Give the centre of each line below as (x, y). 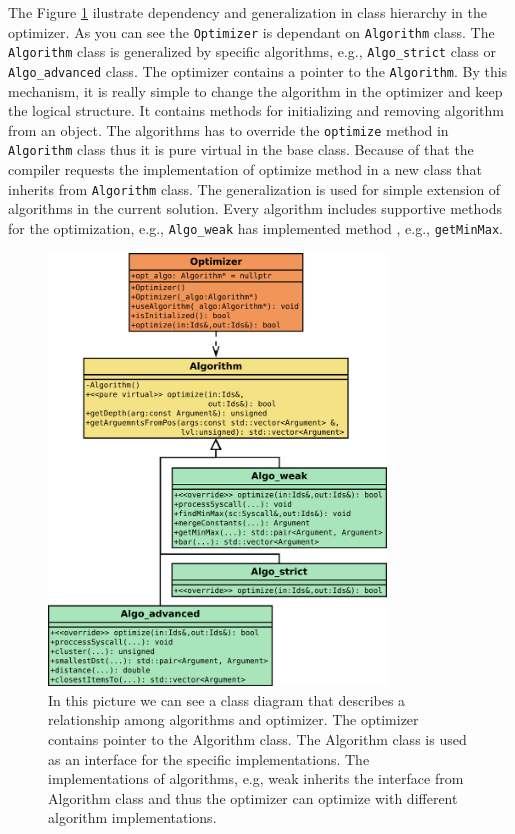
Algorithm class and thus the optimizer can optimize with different (253, 797)
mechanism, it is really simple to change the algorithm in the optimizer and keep (255, 90)
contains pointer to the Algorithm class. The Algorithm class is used (257, 739)
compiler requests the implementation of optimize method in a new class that (245, 169)
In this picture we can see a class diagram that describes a (227, 699)
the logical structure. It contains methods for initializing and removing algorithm (256, 110)
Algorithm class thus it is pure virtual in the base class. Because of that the (241, 149)
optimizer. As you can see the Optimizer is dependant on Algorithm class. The (251, 31)
